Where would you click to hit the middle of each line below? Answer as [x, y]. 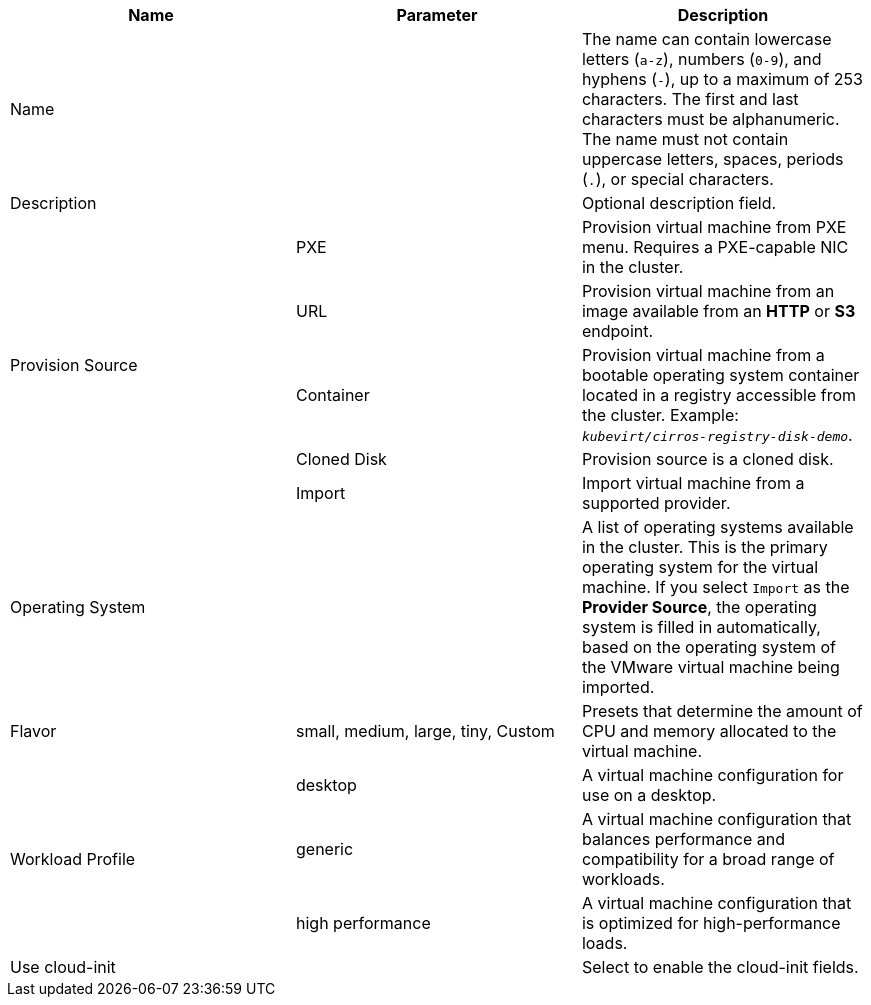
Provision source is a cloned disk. [707, 459]
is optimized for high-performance [711, 923]
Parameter [437, 15]
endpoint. [617, 331]
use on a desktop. [649, 795]
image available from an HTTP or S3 [718, 311]
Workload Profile [73, 859]
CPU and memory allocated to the [709, 731]
